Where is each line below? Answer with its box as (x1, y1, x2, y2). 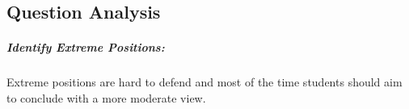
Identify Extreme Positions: (6, 39, 165, 56)
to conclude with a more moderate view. (6, 89, 206, 106)
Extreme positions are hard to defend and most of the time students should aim (6, 73, 403, 90)
